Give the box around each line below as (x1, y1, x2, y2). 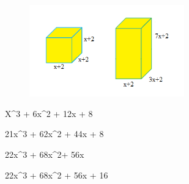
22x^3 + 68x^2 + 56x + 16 (5, 168, 108, 181)
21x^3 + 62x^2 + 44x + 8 (5, 127, 104, 140)
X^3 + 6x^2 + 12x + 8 (5, 107, 93, 119)
